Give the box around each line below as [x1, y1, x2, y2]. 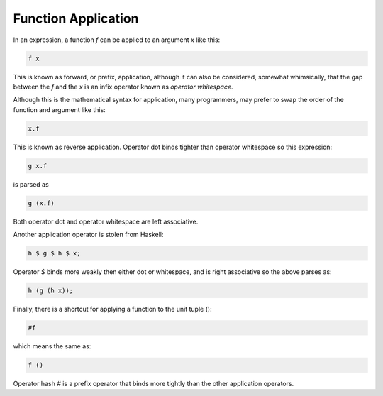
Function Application [13, 11, 139, 26]
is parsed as [13, 180, 49, 188]
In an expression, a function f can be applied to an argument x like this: [13, 35, 221, 44]
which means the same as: [13, 341, 91, 351]
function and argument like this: [13, 105, 106, 114]
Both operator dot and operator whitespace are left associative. [13, 217, 199, 226]
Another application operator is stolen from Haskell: [13, 230, 164, 238]
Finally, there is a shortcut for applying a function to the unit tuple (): [13, 304, 212, 313]
